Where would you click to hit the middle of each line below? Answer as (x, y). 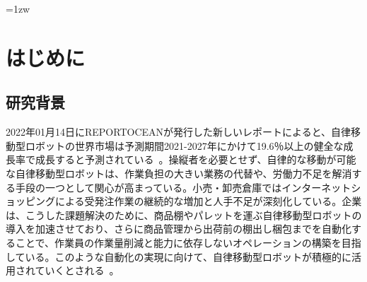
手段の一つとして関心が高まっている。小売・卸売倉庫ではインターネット (183, 187)
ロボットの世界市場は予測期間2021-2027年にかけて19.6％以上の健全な (184, 145)
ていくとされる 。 (77, 270)
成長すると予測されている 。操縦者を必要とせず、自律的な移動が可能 (196, 159)
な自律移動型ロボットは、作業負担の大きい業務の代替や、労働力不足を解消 (179, 173)
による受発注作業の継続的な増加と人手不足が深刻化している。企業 (208, 201)
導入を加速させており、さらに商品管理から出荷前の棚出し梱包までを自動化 (179, 229)
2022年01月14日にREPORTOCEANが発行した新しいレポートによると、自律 (179, 132)
